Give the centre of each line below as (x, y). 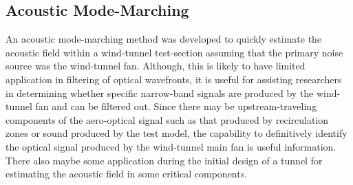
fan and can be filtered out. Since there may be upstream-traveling (176, 106)
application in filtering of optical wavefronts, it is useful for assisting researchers (174, 79)
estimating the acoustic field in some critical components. (127, 174)
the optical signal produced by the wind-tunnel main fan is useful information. (171, 146)
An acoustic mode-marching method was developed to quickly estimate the (164, 39)
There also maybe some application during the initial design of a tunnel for (164, 160)
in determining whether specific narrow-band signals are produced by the (160, 92)
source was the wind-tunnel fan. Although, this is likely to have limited (156, 66)
